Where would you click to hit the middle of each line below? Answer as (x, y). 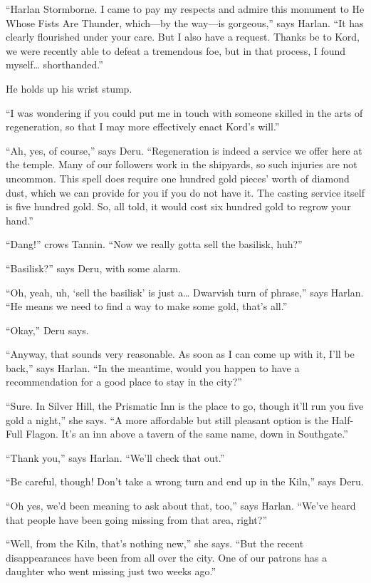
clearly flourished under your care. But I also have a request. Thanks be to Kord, (183, 37)
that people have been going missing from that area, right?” (136, 519)
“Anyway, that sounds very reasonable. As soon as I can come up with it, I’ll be (180, 354)
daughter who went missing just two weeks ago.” (111, 571)
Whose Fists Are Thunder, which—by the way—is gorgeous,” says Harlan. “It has (185, 22)
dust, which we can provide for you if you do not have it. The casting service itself (185, 192)
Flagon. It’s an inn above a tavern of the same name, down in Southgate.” (187, 434)
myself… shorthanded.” (54, 65)
